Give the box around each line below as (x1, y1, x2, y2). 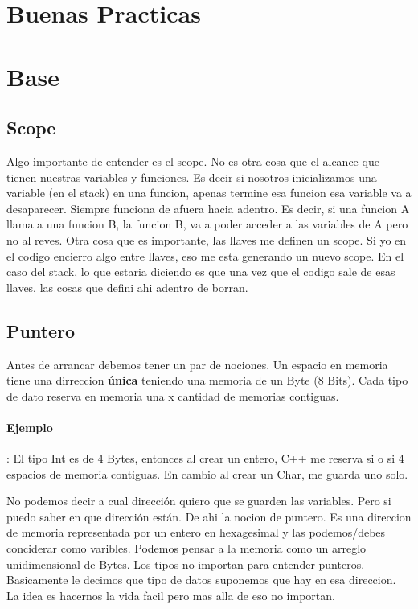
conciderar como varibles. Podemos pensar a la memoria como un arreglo (6, 540, 367, 557)
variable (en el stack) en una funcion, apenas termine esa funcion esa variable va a (6, 184, 412, 201)
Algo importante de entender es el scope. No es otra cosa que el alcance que (6, 152, 379, 169)
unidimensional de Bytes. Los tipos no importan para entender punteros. (6, 555, 365, 572)
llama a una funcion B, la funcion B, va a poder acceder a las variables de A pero (6, 216, 408, 232)
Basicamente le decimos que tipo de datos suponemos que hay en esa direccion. (6, 571, 396, 588)
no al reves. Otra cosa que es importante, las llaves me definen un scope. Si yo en (6, 231, 407, 248)
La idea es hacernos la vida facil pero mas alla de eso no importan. (6, 586, 335, 603)
